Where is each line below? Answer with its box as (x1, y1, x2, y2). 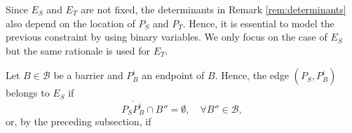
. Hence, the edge (215, 68, 289, 83)
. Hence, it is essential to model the (182, 15, 334, 30)
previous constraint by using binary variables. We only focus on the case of (6, 29, 327, 44)
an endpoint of (142, 68, 205, 83)
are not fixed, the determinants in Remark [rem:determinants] (81, 2, 346, 16)
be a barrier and (53, 68, 123, 83)
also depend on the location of (6, 15, 135, 30)
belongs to (6, 85, 50, 100)
